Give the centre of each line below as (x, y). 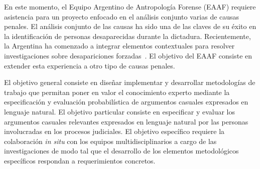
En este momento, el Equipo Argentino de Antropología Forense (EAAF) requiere (130, 6)
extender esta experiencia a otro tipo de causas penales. (90, 65)
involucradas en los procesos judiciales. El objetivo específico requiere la (114, 131)
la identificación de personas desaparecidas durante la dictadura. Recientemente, (127, 36)
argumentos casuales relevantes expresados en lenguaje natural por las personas (126, 121)
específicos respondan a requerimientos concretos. (80, 160)
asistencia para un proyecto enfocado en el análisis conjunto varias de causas (122, 16)
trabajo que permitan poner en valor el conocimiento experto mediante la (117, 92)
